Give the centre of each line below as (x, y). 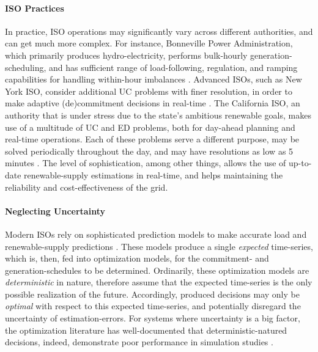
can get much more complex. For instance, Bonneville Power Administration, (149, 43)
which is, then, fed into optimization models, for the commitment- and (137, 258)
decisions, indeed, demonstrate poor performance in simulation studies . (139, 342)
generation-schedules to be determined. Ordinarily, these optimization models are (157, 270)
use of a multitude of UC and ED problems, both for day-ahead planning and (150, 127)
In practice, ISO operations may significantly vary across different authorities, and (159, 31)
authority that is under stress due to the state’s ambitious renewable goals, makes (158, 115)
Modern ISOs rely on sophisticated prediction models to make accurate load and (156, 234)
